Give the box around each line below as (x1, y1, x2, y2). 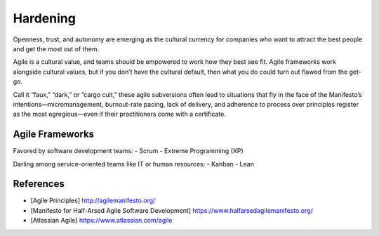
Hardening (13, 11, 77, 26)
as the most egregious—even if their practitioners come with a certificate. (13, 110, 226, 119)
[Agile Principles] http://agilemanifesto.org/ (30, 197, 156, 205)
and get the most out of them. (13, 44, 100, 53)
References (13, 178, 65, 190)
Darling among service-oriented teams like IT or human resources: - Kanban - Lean (13, 159, 254, 168)
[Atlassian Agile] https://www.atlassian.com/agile (30, 216, 173, 225)
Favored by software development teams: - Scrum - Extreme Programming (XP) (13, 147, 244, 155)
